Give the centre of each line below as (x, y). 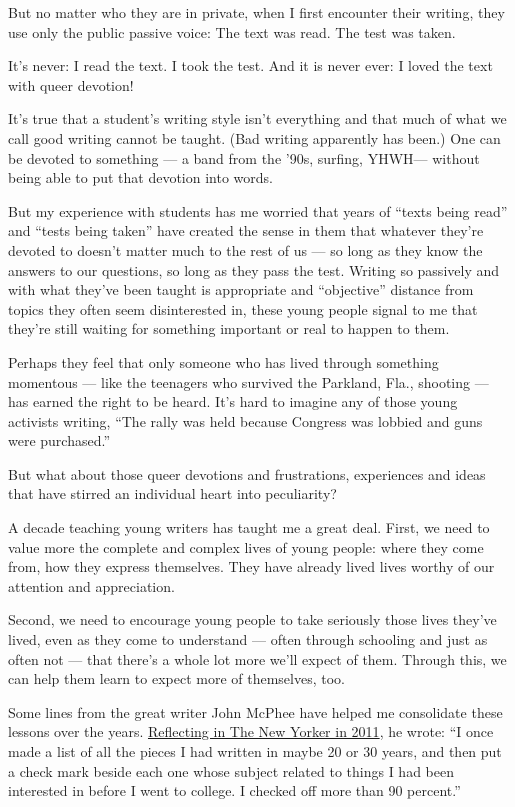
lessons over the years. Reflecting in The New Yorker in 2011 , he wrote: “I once (251, 731)
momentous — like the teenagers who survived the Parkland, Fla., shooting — (248, 381)
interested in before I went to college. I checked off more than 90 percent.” (234, 790)
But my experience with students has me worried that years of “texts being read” (258, 210)
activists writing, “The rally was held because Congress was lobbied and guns (245, 420)
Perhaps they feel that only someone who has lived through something (223, 361)
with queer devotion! (71, 84)
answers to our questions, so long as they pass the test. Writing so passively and (254, 269)
